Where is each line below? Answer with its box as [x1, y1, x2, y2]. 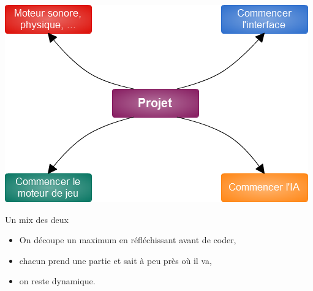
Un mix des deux [5, 213, 69, 225]
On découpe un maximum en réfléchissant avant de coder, [19, 233, 236, 246]
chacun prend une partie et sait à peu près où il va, [19, 254, 212, 266]
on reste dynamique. [19, 274, 96, 287]
